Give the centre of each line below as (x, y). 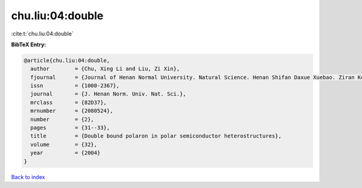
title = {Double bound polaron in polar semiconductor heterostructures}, (156, 136)
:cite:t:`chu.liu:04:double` (42, 34)
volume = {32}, (64, 144)
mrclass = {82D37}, (68, 102)
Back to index (28, 177)
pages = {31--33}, (70, 128)
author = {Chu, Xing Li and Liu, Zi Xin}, (105, 69)
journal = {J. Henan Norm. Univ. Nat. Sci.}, (108, 94)
